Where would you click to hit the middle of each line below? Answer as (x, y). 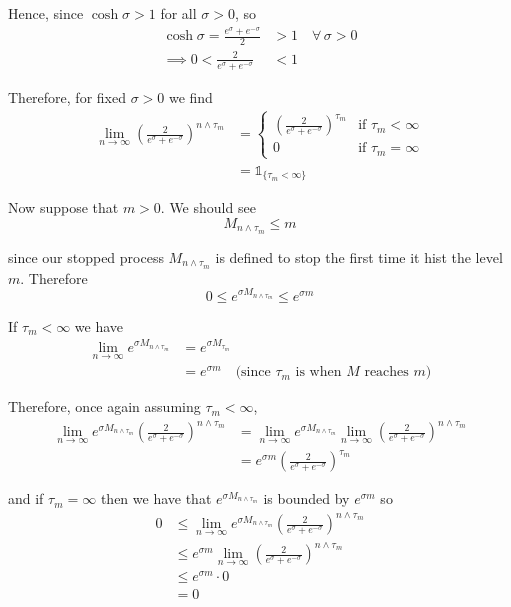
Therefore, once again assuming (104, 406)
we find (190, 96)
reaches (386, 372)
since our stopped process (86, 256)
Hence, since (46, 13)
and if (26, 498)
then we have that (156, 498)
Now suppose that (63, 207)
